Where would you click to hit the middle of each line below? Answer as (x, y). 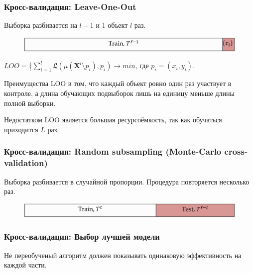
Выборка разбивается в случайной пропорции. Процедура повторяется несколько (127, 181)
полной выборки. (30, 103)
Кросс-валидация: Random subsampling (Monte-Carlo (113, 151)
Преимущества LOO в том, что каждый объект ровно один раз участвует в (118, 83)
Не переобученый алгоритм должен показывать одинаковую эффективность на (123, 255)
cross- (236, 151)
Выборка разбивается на (41, 25)
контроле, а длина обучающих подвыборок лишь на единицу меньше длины (119, 93)
